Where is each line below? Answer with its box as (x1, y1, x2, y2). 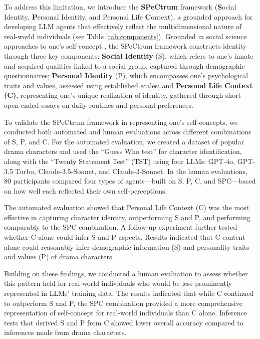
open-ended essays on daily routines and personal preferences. (4, 99, 193, 110)
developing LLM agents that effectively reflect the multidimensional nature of (4, 21, 242, 32)
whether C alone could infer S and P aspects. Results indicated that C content (4, 232, 245, 242)
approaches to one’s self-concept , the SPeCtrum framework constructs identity (4, 41, 247, 51)
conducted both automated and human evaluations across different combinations (4, 126, 251, 137)
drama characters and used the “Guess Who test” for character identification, (4, 146, 242, 156)
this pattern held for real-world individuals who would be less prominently (4, 278, 232, 288)
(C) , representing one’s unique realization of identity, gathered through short (4, 90, 241, 100)
